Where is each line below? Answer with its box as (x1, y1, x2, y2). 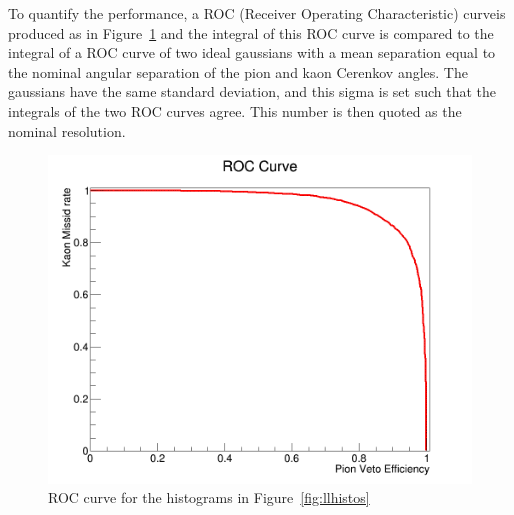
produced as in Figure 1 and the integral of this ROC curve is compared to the (8, 22, 494, 43)
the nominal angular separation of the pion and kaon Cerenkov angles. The (8, 61, 468, 82)
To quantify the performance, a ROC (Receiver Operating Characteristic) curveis (8, 3, 506, 23)
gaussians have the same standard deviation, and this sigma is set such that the (8, 81, 497, 102)
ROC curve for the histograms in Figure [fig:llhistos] (48, 487, 370, 508)
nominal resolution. (8, 120, 126, 141)
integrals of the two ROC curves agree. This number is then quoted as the (8, 100, 462, 121)
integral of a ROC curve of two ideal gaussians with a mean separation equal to (8, 42, 496, 63)
